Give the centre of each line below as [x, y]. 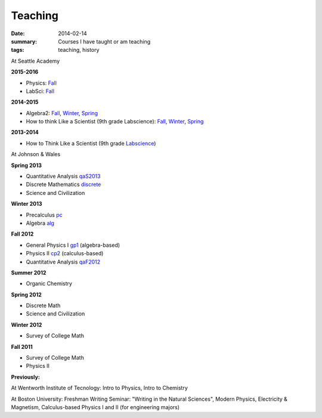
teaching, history [79, 50]
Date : [18, 33]
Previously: [25, 377]
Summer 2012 [29, 273]
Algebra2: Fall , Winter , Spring [62, 113]
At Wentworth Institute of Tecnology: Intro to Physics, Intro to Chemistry [99, 388]
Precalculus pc [44, 215]
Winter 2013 [27, 204]
